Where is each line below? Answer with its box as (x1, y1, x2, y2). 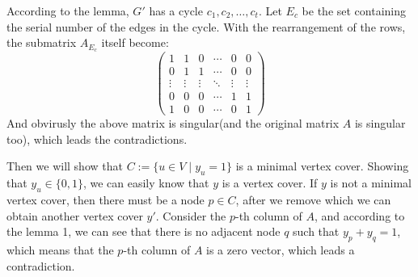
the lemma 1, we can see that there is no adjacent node (6, 223, 281, 240)
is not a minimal (330, 174, 412, 191)
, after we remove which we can (235, 191, 391, 208)
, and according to (314, 207, 405, 224)
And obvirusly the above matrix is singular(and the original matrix (6, 115, 340, 132)
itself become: (101, 34, 169, 51)
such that (293, 223, 340, 240)
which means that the (6, 241, 114, 258)
